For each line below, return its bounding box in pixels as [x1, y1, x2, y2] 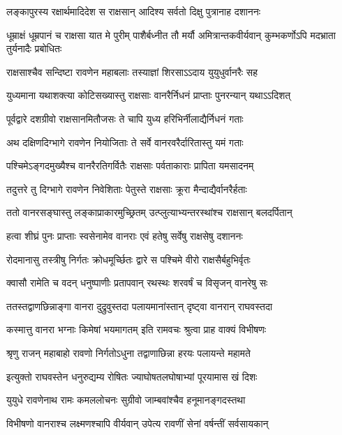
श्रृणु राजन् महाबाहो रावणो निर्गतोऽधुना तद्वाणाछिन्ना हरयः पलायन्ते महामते [6, 345, 251, 360]
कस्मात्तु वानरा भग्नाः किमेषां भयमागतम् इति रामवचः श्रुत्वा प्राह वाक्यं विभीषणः [6, 322, 267, 337]
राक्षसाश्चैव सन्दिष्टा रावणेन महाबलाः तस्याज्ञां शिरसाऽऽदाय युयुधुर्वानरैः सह [6, 64, 258, 79]
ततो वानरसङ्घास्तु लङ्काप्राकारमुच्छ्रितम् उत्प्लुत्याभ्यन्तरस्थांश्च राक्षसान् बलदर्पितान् [6, 205, 292, 220]
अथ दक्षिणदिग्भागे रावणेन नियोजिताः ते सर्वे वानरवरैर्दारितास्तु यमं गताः [6, 135, 244, 149]
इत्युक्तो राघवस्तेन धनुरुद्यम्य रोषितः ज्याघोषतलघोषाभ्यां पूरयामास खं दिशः [6, 369, 258, 383]
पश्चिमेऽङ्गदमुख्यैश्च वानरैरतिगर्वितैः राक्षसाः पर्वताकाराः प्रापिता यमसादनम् [6, 158, 254, 173]
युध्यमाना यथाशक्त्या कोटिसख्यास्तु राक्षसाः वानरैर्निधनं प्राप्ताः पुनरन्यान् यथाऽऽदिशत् [6, 88, 291, 102]
